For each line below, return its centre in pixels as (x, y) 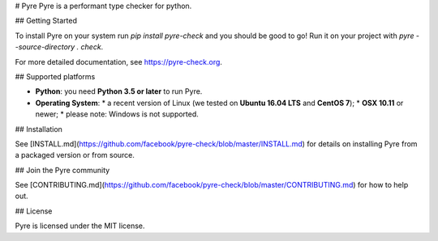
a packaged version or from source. (75, 155)
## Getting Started (46, 21)
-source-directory (45, 47)
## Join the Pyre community (62, 170)
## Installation (39, 129)
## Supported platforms (55, 76)
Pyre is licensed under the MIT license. (80, 226)
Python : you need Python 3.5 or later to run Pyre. (119, 91)
